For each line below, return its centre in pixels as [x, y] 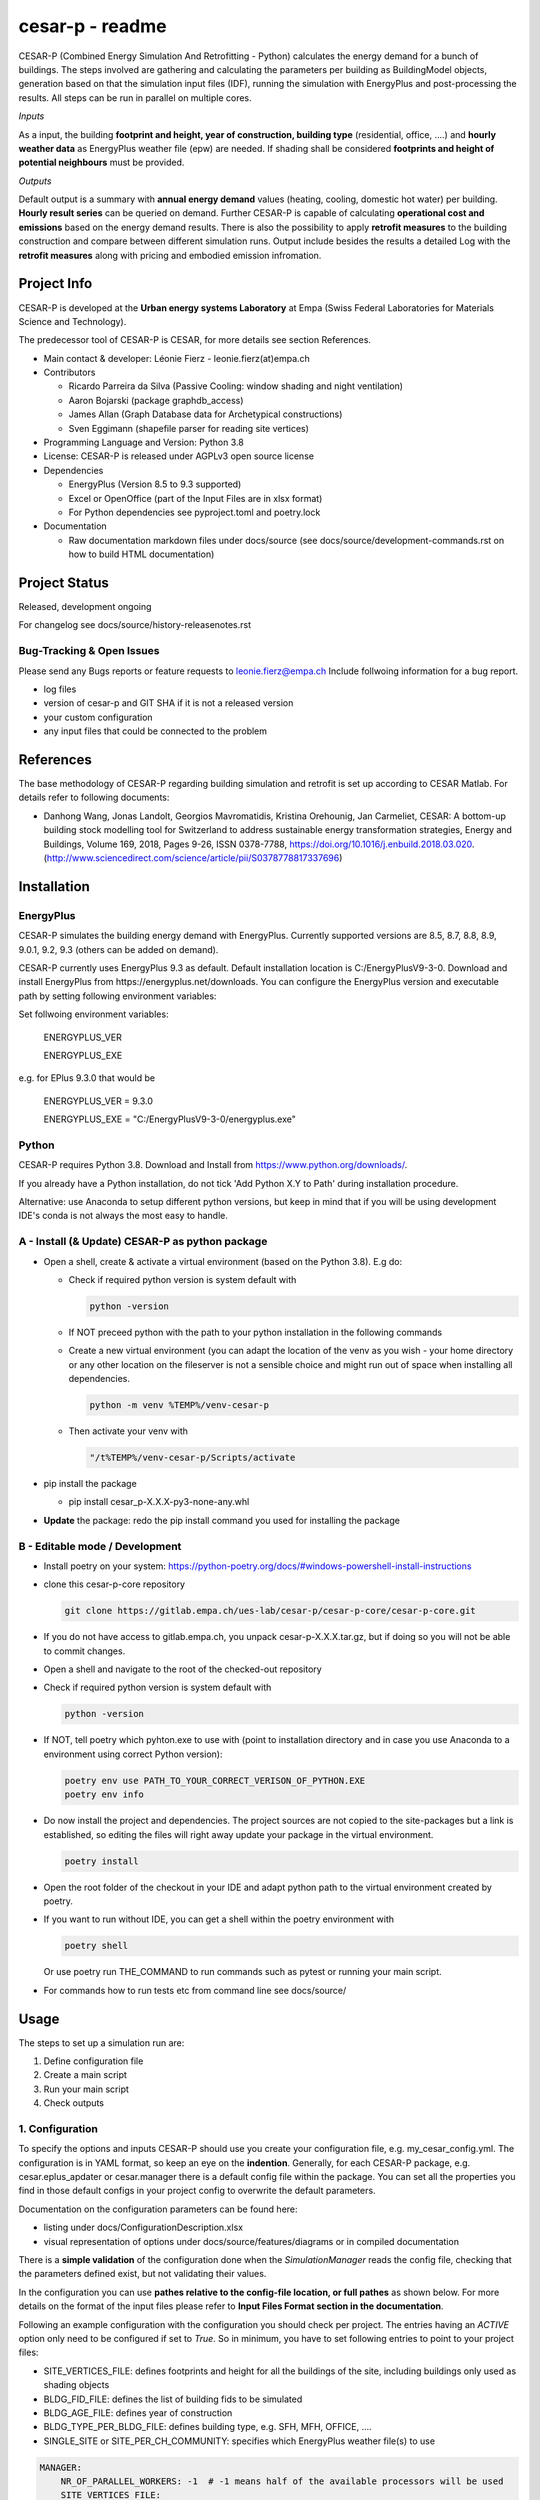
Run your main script [86, 2089]
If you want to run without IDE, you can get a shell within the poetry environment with [219, 1919]
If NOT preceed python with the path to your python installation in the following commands [255, 1332]
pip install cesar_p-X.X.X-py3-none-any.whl [159, 1502]
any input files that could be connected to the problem [155, 731]
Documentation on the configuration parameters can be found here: [158, 2209]
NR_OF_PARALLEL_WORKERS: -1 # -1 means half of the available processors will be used [282, 2481]
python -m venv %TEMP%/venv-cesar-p [179, 1405]
